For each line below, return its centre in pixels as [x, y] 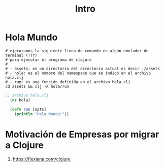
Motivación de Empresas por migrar [82, 134]
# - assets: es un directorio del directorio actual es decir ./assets [82, 69]
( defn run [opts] [28, 109]
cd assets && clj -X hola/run [37, 86]
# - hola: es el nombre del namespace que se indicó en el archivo [78, 73]
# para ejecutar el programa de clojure [49, 60]
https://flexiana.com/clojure [42, 159]
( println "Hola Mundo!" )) [42, 114]
